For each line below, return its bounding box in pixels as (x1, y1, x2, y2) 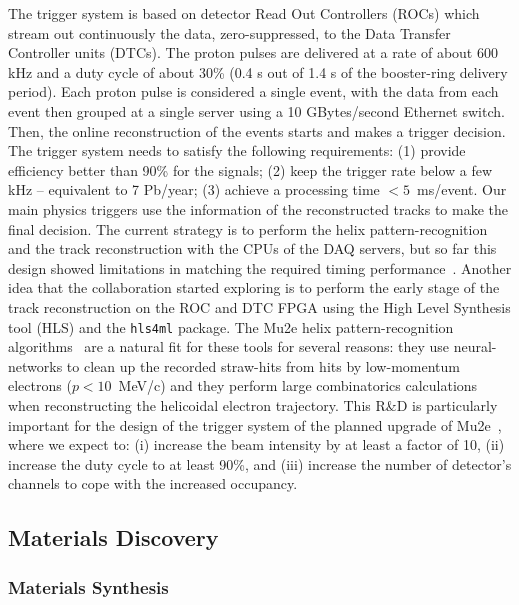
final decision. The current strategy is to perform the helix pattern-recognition (8, 218, 488, 239)
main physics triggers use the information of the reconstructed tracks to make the (8, 198, 508, 219)
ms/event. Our (417, 179, 507, 200)
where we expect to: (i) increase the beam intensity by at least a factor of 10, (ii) (8, 434, 505, 455)
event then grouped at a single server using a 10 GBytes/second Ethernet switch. (8, 100, 505, 121)
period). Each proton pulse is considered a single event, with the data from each (8, 81, 499, 102)
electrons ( (8, 375, 72, 396)
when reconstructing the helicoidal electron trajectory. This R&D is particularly (8, 394, 498, 415)
